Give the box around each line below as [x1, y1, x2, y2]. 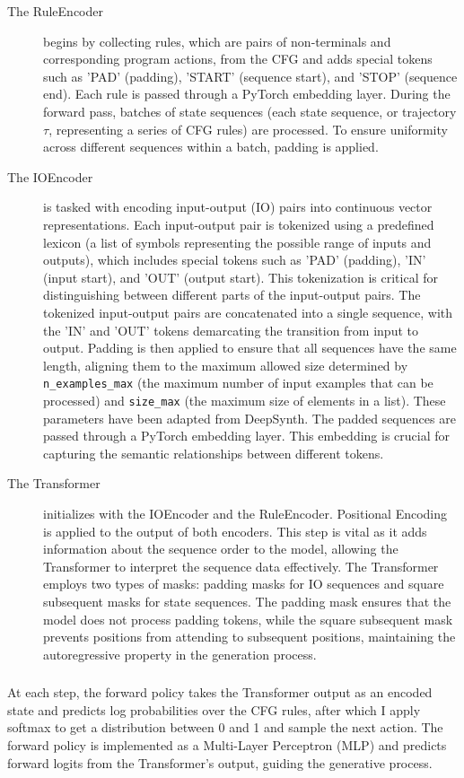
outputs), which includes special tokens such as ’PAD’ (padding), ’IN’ [43, 250, 426, 269]
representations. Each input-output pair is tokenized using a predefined [43, 214, 434, 233]
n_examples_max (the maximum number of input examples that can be [43, 373, 433, 392]
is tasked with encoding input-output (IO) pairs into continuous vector [43, 197, 433, 216]
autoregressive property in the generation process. [43, 644, 317, 663]
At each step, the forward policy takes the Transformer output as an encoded [7, 683, 433, 702]
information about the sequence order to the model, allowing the [43, 539, 398, 558]
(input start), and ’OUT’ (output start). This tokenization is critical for [43, 267, 438, 286]
